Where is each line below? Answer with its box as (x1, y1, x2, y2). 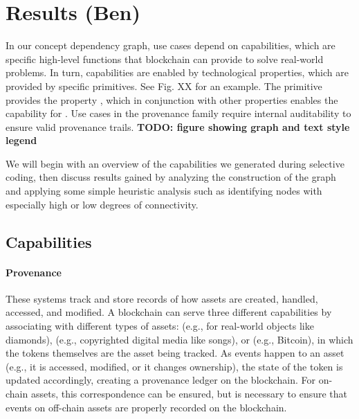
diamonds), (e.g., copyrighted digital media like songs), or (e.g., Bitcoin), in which (6, 332, 353, 346)
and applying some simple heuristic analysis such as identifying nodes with (6, 184, 322, 198)
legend (6, 133, 37, 148)
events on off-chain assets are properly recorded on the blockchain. (6, 400, 287, 414)
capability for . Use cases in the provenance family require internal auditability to (6, 106, 351, 121)
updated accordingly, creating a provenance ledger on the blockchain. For (6, 373, 316, 387)
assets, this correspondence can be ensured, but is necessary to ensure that (30, 386, 348, 400)
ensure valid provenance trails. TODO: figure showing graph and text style (6, 119, 350, 134)
